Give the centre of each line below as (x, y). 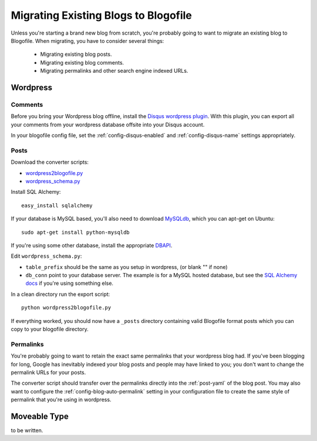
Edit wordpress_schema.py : (46, 256)
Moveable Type (40, 416)
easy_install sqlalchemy (57, 205)
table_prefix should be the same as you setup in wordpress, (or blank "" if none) (127, 267)
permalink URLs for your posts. (48, 372)
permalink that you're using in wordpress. (61, 400)
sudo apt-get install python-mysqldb (76, 232)
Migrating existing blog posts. (76, 54)
